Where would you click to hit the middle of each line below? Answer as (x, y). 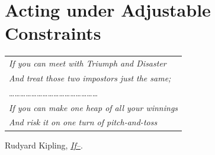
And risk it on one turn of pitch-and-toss (83, 122)
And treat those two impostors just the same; (90, 77)
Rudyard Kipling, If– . (44, 145)
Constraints (53, 33)
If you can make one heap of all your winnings (94, 107)
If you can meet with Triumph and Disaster (88, 63)
